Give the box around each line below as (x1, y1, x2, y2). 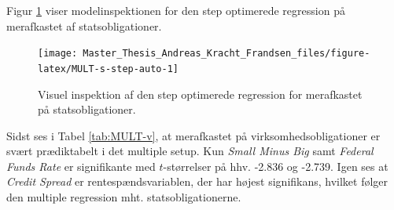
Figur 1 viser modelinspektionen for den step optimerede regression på (6, 2, 345, 18)
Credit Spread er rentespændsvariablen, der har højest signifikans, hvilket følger (6, 173, 388, 190)
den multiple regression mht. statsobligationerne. (6, 189, 241, 205)
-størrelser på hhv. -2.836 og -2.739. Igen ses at (163, 157, 388, 174)
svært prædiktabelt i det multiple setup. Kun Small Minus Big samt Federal (6, 143, 374, 159)
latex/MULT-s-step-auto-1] (38, 63, 179, 74)
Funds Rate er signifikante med (6, 157, 156, 174)
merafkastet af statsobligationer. (6, 17, 162, 34)
